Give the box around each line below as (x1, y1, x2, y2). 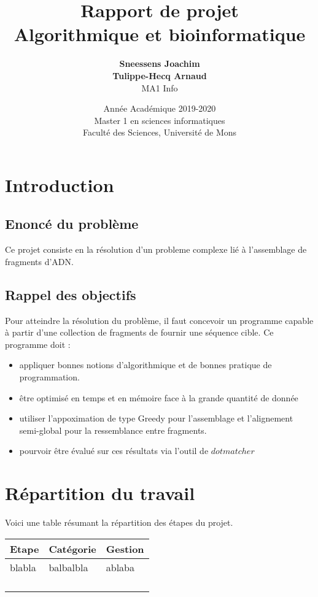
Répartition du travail (5, 480, 195, 506)
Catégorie (48, 541, 96, 556)
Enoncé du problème (5, 214, 139, 233)
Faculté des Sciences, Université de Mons (82, 126, 237, 139)
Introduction (5, 172, 114, 197)
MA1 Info (141, 81, 178, 94)
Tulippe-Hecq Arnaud (112, 69, 207, 82)
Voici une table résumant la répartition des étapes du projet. (5, 516, 233, 529)
